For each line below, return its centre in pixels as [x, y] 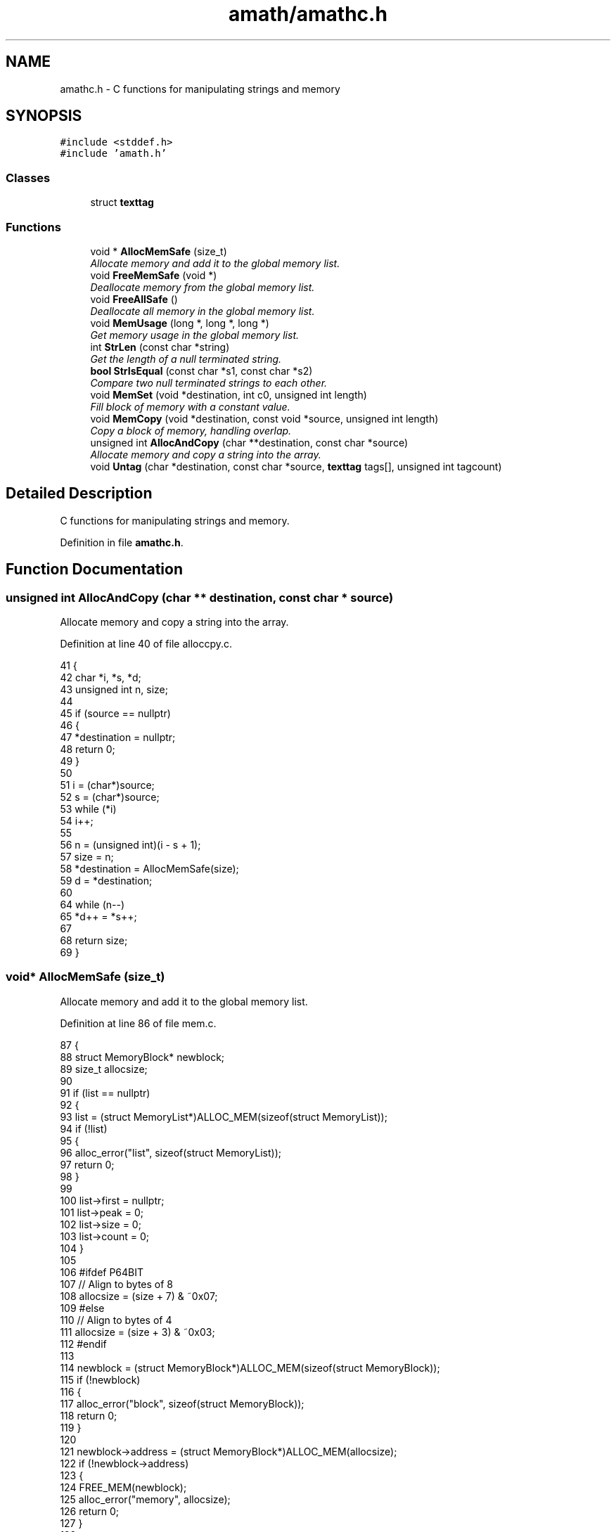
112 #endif [83, 1344]
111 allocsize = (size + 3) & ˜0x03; [137, 1332]
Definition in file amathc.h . [122, 542]
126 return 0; [90, 1511]
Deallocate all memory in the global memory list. [203, 311]
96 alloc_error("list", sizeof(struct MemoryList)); [171, 1152]
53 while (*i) [88, 809]
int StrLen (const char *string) [160, 347]
